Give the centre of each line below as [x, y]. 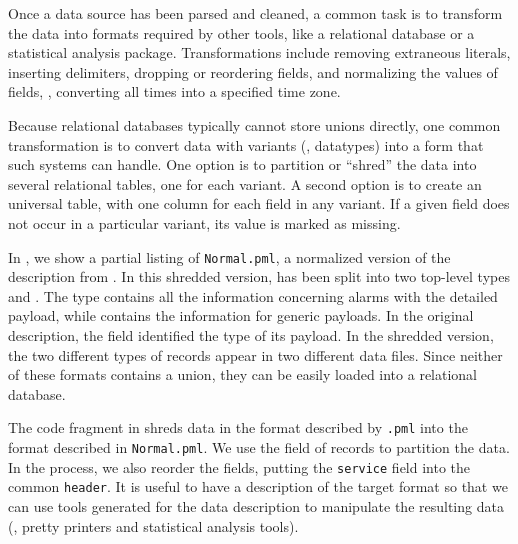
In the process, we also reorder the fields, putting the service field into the [239, 466]
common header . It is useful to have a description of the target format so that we [258, 486]
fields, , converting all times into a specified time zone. [174, 91]
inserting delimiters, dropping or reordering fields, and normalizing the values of [253, 71]
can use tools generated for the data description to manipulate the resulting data [256, 505]
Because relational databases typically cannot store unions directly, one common [254, 124]
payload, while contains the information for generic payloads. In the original [241, 315]
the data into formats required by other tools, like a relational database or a [241, 32]
